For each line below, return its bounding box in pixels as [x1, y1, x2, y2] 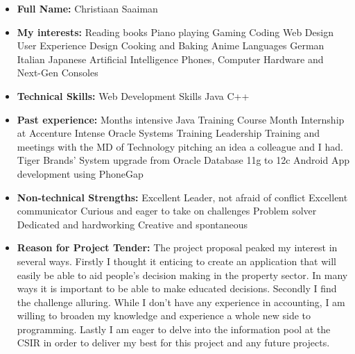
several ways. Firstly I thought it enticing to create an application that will [17, 253, 337, 268]
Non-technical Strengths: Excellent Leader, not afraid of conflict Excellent [17, 189, 348, 204]
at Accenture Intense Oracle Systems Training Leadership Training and [17, 126, 320, 140]
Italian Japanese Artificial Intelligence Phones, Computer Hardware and [17, 51, 324, 66]
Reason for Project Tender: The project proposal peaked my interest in [17, 240, 338, 255]
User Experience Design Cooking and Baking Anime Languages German [17, 38, 324, 53]
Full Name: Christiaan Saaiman [17, 1, 158, 15]
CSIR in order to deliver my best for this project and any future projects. [17, 335, 330, 350]
